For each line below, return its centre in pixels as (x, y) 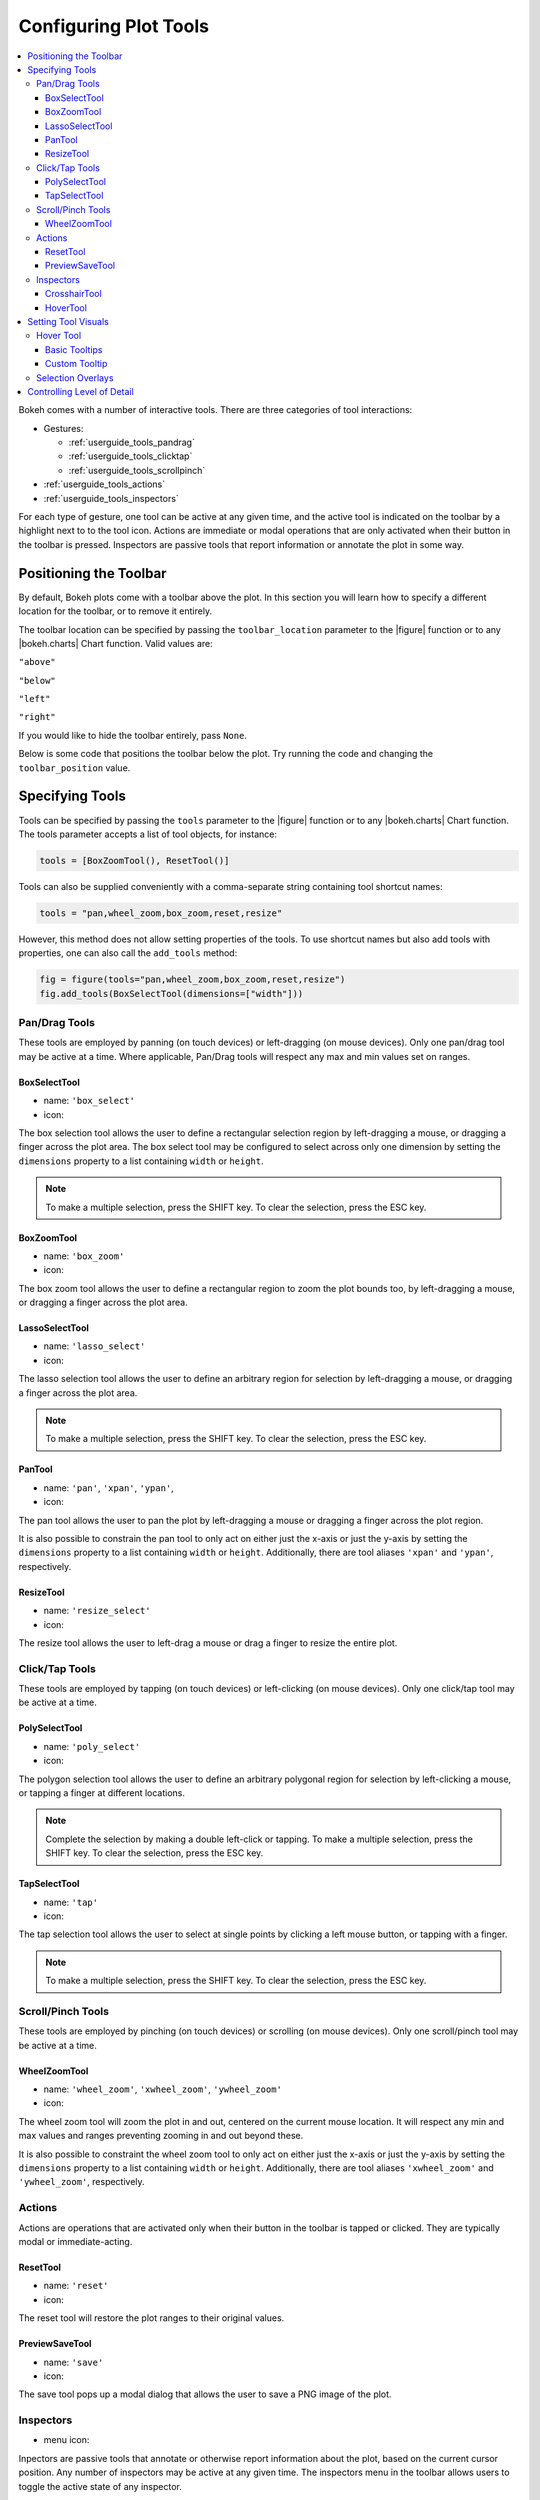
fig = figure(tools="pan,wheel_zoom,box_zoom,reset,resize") (192, 979)
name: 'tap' (71, 1902)
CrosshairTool (73, 294)
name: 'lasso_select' (94, 1346)
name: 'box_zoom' (84, 1256)
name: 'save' (73, 2362)
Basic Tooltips (74, 349)
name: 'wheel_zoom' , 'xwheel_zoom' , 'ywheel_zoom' (162, 2089)
